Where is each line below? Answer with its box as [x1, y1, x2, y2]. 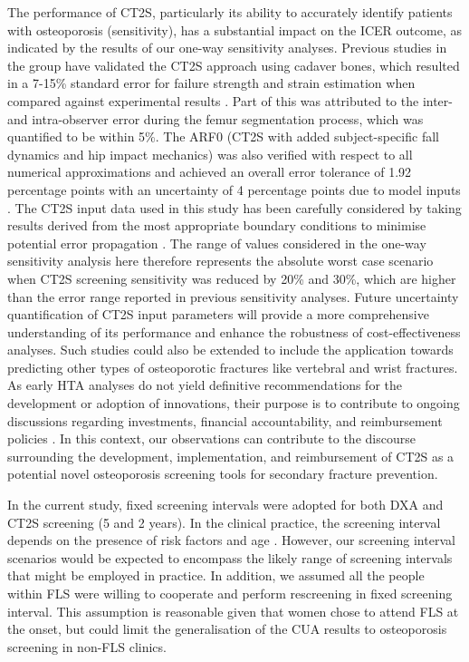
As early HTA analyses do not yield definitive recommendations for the [7, 375, 402, 394]
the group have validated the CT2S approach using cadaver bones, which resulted [7, 55, 460, 74]
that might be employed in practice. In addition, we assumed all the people [7, 566, 425, 585]
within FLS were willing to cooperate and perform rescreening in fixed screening [7, 584, 453, 602]
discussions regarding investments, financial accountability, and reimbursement [7, 411, 443, 430]
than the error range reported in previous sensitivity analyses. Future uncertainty [7, 287, 459, 306]
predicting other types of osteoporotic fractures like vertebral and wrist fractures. [7, 357, 458, 376]
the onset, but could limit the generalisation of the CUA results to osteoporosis [7, 619, 447, 638]
